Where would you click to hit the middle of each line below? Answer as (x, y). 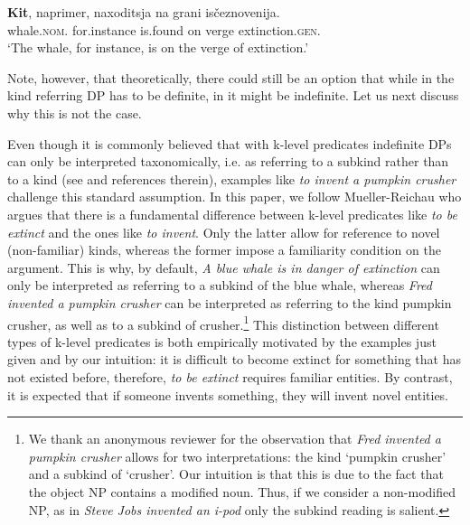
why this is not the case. (75, 112)
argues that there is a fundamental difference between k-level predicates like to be (232, 214)
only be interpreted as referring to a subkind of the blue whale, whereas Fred (220, 285)
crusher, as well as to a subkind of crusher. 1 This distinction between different (223, 323)
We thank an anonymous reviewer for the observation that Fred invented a (235, 439)
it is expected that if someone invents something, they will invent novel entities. (228, 394)
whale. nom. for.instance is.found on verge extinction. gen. (164, 29)
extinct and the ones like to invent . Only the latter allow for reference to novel (224, 232)
